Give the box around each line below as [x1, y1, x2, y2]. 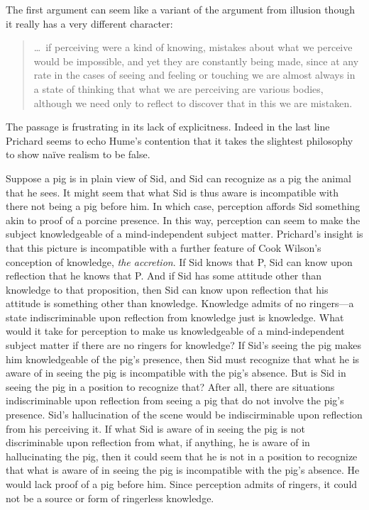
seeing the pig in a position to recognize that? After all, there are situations [6, 379, 335, 394]
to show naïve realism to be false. [6, 147, 150, 162]
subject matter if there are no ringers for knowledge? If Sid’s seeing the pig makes [6, 338, 362, 353]
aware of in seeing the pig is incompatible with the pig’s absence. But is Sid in [6, 365, 346, 380]
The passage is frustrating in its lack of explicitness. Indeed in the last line [6, 119, 330, 134]
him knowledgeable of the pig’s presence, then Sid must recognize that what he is [6, 351, 360, 366]
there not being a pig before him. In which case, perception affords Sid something [6, 199, 360, 214]
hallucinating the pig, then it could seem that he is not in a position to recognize [6, 448, 358, 463]
